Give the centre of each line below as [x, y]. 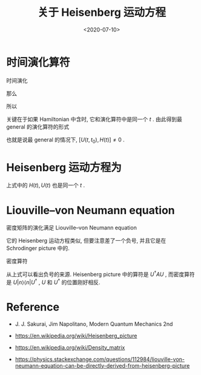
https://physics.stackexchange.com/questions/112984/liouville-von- [100, 359]
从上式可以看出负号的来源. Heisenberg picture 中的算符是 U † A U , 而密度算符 [100, 274]
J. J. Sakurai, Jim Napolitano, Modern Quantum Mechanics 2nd [94, 324]
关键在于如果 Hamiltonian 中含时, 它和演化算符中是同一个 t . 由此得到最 [94, 119]
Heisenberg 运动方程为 [64, 167]
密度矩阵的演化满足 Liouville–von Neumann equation [72, 228]
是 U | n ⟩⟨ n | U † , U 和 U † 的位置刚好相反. [53, 282]
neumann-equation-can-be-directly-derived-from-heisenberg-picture [102, 365]
